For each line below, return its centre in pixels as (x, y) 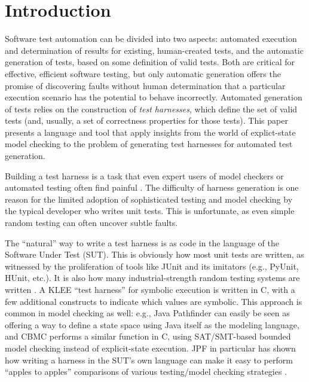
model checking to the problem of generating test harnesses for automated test (149, 144)
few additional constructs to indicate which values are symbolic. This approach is (154, 301)
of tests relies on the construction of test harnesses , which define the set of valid (151, 109)
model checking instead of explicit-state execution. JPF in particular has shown (150, 348)
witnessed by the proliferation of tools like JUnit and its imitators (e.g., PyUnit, (152, 266)
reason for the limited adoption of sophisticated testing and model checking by (149, 199)
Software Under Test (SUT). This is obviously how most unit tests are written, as (154, 254)
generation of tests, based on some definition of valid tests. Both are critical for (150, 62)
